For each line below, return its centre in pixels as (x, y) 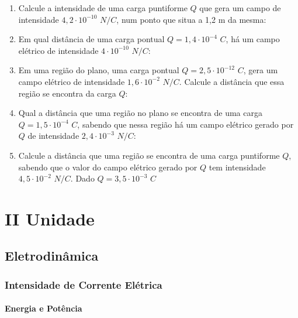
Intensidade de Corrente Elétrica (84, 284)
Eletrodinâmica (52, 256)
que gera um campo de (240, 8)
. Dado (82, 178)
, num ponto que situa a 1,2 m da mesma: (191, 19)
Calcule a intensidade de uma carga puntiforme (103, 8)
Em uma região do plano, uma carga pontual (99, 70)
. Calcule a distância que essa (232, 81)
